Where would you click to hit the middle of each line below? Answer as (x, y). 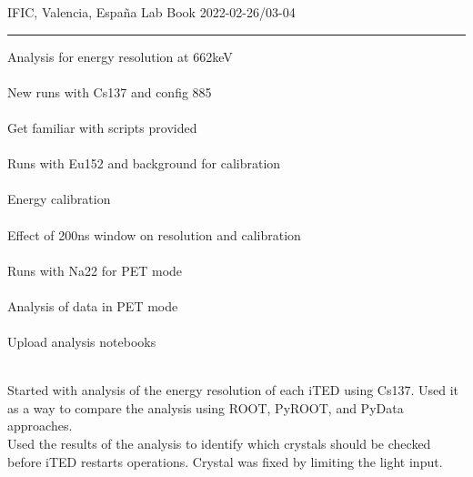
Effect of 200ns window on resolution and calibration (154, 234)
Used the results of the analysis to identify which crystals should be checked (219, 444)
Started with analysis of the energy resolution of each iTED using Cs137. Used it (233, 390)
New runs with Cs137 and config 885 (110, 91)
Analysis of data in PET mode (93, 305)
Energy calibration (59, 199)
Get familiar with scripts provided (102, 127)
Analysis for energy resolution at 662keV (120, 56)
